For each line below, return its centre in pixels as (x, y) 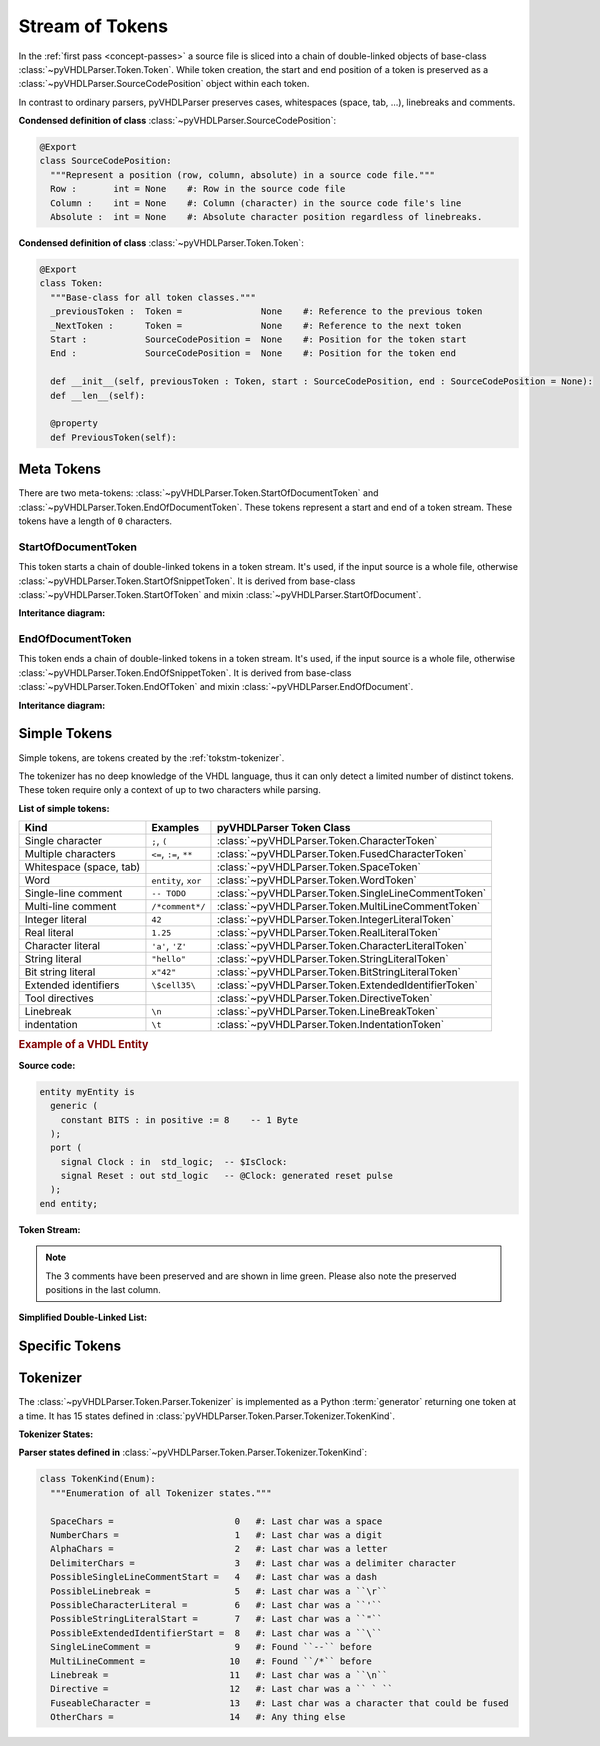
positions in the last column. (103, 1289)
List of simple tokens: (64, 808)
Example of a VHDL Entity (83, 1045)
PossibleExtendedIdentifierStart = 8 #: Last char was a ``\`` (216, 1633)
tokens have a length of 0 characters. (95, 521)
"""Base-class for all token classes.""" (153, 297)
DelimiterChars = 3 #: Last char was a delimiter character (253, 1563)
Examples (175, 828)
